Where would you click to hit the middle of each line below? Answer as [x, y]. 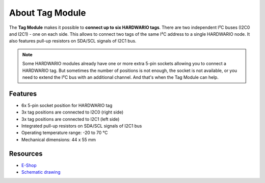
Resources [26, 153]
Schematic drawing [41, 172]
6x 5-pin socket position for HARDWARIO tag [67, 105]
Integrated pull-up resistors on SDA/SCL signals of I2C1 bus [82, 126]
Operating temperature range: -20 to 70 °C [65, 133]
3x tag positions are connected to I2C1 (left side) [70, 119]
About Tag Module [47, 13]
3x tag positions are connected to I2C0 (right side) [72, 112]
